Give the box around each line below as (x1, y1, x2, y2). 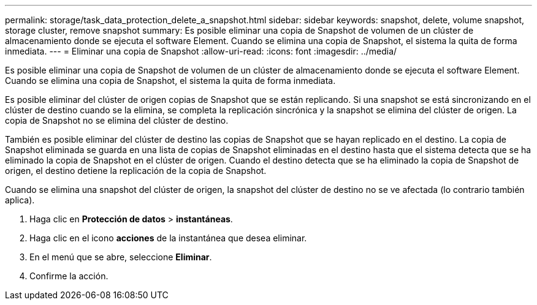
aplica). (5, 195, 35, 205)
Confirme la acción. (29, 271, 109, 281)
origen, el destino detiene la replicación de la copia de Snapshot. (5, 165, 267, 176)
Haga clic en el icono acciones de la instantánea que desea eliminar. (29, 233, 307, 243)
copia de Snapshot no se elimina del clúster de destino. (5, 115, 229, 126)
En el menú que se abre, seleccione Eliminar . (29, 252, 212, 262)
